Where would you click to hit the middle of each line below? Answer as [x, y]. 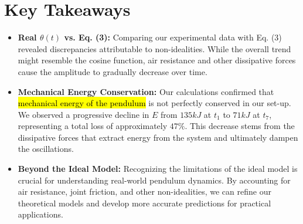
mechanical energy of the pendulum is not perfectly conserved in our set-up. [154, 103]
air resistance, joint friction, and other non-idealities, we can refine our [144, 191]
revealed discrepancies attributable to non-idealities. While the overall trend [154, 48]
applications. [40, 214]
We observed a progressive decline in [84, 114]
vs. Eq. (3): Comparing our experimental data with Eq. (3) [173, 37]
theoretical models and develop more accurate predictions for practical [144, 203]
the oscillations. [46, 149]
